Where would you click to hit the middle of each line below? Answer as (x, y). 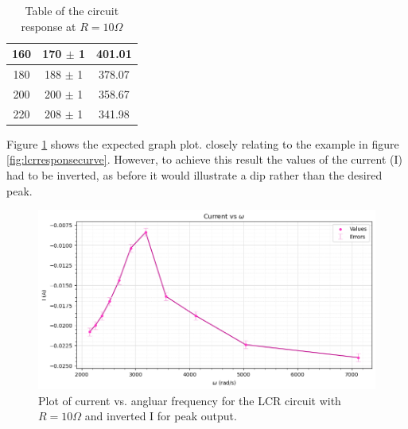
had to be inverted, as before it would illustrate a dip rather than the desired (194, 175)
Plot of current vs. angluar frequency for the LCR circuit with (190, 400)
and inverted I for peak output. (161, 416)
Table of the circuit (72, 10)
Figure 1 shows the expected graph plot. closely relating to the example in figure (203, 143)
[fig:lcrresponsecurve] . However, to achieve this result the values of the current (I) (205, 159)
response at (49, 26)
